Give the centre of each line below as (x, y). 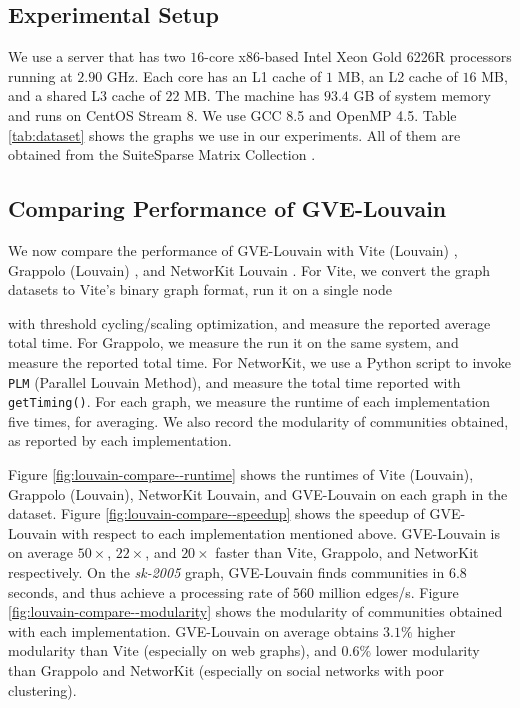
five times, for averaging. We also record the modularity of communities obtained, (258, 420)
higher (436, 630)
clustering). (42, 689)
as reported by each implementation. (120, 440)
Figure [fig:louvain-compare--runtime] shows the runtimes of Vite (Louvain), (241, 474)
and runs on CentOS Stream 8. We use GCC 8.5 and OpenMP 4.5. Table (232, 114)
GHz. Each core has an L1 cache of (214, 75)
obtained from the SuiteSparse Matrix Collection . (162, 154)
